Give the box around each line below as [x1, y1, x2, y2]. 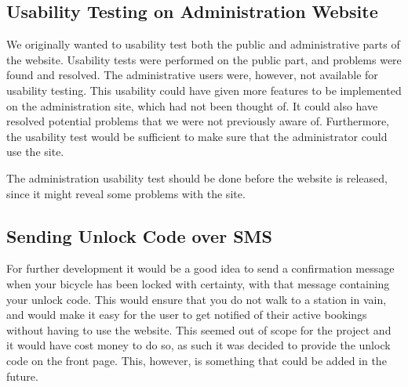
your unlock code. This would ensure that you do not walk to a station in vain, [6, 291, 387, 307]
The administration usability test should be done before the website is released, [6, 169, 388, 186]
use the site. [6, 143, 64, 160]
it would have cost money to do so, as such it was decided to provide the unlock [6, 337, 391, 353]
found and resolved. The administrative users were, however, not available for [6, 67, 378, 83]
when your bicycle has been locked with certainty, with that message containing [6, 275, 390, 291]
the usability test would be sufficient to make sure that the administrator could [6, 128, 388, 144]
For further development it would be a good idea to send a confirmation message [6, 260, 395, 277]
